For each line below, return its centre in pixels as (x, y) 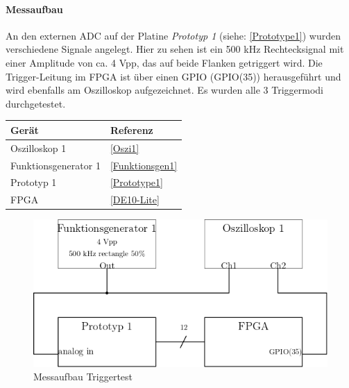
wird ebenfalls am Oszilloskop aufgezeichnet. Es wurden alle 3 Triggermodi (164, 90)
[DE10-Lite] (135, 200)
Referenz (131, 129)
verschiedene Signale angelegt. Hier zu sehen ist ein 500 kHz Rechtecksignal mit (175, 49)
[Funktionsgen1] (144, 165)
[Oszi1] (125, 147)
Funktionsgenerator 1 (56, 165)
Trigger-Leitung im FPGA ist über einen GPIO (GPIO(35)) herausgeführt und (173, 76)
